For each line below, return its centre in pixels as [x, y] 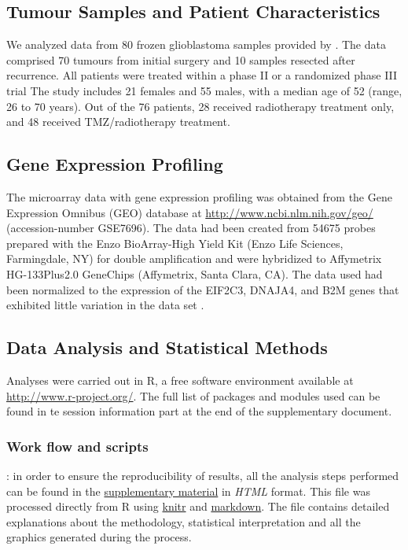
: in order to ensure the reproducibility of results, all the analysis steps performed [203, 475]
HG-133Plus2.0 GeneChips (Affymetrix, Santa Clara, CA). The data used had [195, 273]
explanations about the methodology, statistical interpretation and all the [184, 521]
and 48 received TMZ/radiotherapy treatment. [118, 122]
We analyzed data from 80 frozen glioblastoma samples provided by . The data [196, 44]
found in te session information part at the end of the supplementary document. [199, 411]
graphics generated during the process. [99, 537]
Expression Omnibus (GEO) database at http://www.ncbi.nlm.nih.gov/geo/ [190, 212]
